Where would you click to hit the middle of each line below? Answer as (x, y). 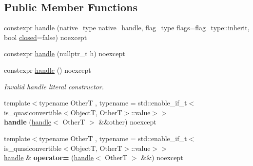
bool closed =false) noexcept (46, 37)
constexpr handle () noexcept (48, 70)
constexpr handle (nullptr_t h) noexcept (65, 53)
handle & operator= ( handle (49, 157)
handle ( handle (28, 122)
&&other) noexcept (127, 122)
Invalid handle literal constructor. (54, 86)
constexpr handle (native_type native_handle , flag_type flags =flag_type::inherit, (127, 28)
